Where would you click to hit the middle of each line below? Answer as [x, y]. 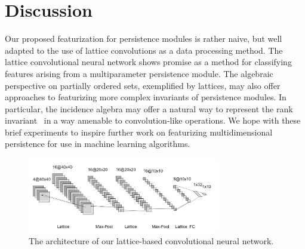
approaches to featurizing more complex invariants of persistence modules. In [146, 97]
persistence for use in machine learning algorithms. [98, 144]
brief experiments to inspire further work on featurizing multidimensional [139, 132]
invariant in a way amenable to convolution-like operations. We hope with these [153, 120]
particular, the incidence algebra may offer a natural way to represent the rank [149, 108]
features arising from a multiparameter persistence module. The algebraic [139, 73]
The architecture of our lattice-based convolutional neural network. [151, 241]
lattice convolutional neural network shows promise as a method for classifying [148, 62]
